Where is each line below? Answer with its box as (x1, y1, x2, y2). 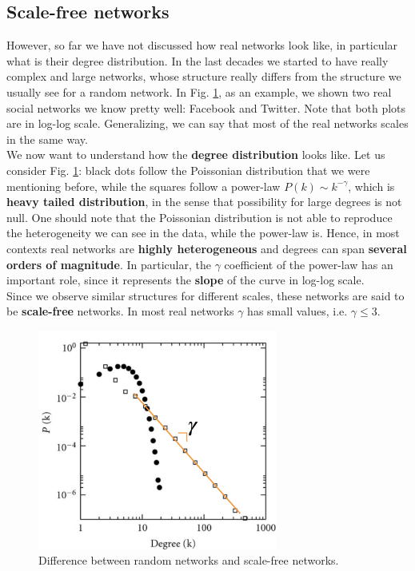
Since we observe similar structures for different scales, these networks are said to (6, 287, 405, 303)
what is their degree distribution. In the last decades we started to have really (6, 52, 389, 69)
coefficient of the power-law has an (224, 256, 393, 272)
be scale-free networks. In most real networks (6, 303, 234, 319)
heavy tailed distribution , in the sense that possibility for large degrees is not (6, 193, 402, 210)
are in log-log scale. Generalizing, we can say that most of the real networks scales (6, 115, 409, 132)
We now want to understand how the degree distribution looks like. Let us (6, 146, 385, 163)
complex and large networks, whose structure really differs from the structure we (6, 68, 401, 85)
